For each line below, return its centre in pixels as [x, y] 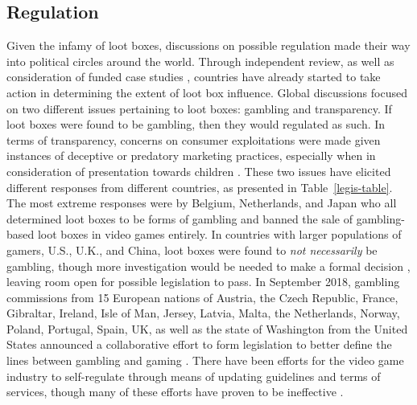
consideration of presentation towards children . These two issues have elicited [199, 171]
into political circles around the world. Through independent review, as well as [200, 61]
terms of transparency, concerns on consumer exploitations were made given [194, 139]
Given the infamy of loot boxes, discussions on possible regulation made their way [208, 45]
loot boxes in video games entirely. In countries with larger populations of [219, 234]
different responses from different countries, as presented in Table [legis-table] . [200, 187]
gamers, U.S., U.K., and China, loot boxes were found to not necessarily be [192, 250]
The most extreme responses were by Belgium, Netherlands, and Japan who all [202, 203]
